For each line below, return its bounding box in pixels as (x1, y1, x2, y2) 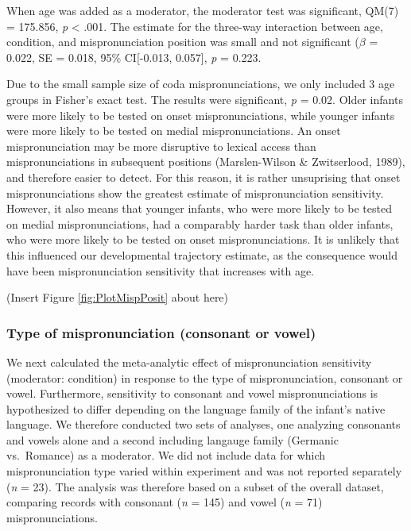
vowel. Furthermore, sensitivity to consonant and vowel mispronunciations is (6, 385, 378, 402)
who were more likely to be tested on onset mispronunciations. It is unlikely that (6, 231, 400, 248)
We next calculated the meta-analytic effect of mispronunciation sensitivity (6, 353, 372, 370)
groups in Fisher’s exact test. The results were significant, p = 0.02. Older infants (6, 90, 403, 107)
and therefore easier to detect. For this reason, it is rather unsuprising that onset (6, 168, 401, 185)
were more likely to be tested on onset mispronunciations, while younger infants (6, 106, 395, 123)
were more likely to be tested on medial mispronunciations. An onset (6, 122, 341, 139)
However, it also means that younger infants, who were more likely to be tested (6, 200, 392, 217)
